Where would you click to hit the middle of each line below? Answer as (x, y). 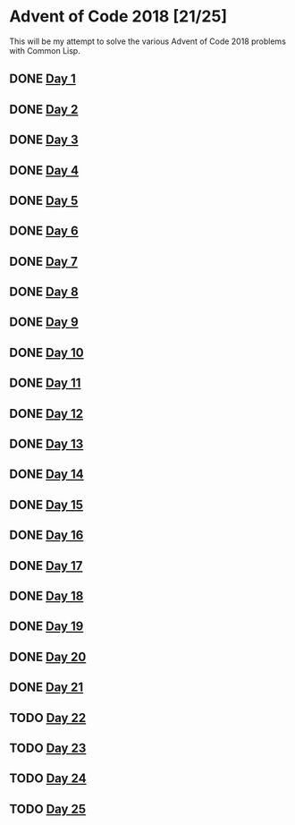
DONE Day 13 (46, 444)
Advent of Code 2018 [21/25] (118, 17)
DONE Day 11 (45, 383)
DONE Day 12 (46, 413)
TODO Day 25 (48, 808)
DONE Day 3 (44, 140)
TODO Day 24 (48, 779)
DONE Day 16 (46, 536)
